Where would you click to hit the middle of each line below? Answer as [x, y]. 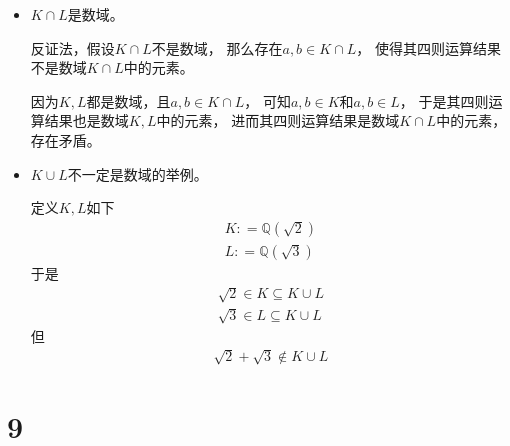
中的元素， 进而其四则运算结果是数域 [278, 120]
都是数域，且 [128, 100]
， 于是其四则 [444, 100]
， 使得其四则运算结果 [428, 47]
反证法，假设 [72, 47]
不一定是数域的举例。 [137, 173]
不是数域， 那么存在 [217, 47]
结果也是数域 [86, 120]
